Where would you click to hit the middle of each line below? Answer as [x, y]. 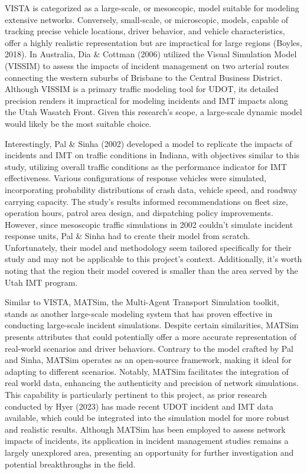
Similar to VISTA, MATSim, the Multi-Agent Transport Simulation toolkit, [142, 302]
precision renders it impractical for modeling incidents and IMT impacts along [147, 100]
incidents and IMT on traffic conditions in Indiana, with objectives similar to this [152, 155]
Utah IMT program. [41, 282]
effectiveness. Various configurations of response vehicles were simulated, [135, 178]
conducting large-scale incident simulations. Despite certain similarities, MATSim [152, 325]
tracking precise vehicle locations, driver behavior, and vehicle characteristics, [145, 31]
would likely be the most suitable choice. [78, 123]
